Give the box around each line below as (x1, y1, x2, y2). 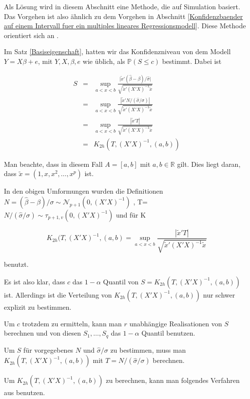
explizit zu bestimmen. (4, 301, 72, 312)
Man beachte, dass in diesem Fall (4, 159, 103, 169)
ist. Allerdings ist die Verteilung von (4, 289, 112, 299)
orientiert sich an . (4, 30, 59, 40)
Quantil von (103, 276, 139, 286)
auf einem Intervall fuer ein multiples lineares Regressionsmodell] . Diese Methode (4, 20, 246, 31)
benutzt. (4, 259, 29, 269)
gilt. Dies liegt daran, (177, 159, 241, 169)
